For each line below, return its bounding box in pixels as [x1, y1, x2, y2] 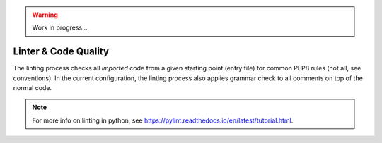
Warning [32, 11, 58, 19]
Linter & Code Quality [13, 46, 110, 58]
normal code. [13, 84, 52, 92]
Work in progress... [32, 23, 88, 32]
